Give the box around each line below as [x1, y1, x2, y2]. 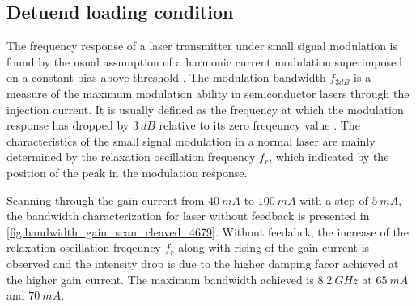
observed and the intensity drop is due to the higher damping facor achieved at [6, 254, 399, 271]
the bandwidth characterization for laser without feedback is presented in [6, 207, 370, 224]
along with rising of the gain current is [178, 239, 370, 256]
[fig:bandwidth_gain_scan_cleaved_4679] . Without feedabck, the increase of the [6, 223, 409, 240]
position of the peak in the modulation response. [6, 164, 248, 181]
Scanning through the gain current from [6, 191, 205, 208]
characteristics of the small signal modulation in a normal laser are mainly [6, 132, 376, 149]
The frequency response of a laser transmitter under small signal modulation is [6, 37, 397, 54]
